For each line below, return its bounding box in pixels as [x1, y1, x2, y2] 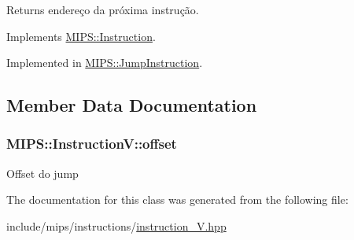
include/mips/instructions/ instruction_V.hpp [6, 217, 227, 234]
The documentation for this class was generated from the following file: [6, 191, 348, 208]
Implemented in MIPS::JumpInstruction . [6, 54, 203, 71]
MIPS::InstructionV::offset [6, 134, 177, 153]
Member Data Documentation [6, 93, 257, 117]
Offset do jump [6, 164, 79, 181]
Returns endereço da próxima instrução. [6, 2, 199, 17]
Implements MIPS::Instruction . [6, 28, 156, 44]
